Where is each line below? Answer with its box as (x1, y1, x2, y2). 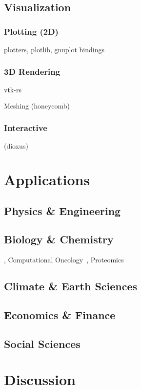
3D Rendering (4, 65, 60, 77)
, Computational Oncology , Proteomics (4, 255, 124, 265)
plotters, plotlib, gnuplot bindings (4, 44, 104, 54)
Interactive (4, 121, 47, 133)
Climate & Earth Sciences (4, 279, 138, 294)
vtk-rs (4, 84, 21, 94)
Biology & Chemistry (4, 232, 114, 247)
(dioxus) (4, 141, 28, 151)
